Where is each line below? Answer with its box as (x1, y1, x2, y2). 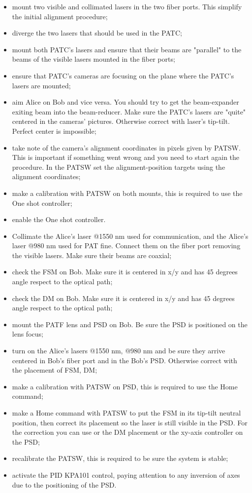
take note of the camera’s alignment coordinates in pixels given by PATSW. (12, 142, 241, 152)
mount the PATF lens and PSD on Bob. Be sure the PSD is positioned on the (12, 319, 248, 329)
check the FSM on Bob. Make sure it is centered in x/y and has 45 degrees (12, 266, 238, 277)
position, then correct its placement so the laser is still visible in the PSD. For (12, 417, 248, 427)
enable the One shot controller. (12, 214, 106, 225)
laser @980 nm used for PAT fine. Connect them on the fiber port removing (12, 240, 241, 251)
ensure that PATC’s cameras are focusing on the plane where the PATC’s (12, 70, 234, 80)
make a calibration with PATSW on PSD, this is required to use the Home (12, 381, 238, 391)
